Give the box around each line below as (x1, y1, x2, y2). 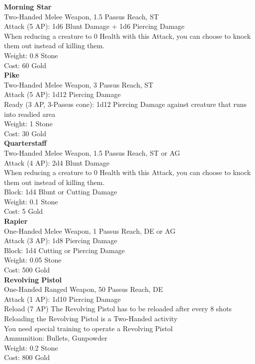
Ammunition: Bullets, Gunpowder (4, 333, 107, 343)
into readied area (4, 108, 56, 119)
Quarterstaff (4, 138, 47, 148)
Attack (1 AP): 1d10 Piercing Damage (4, 293, 121, 304)
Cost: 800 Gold (4, 352, 50, 363)
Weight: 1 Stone (4, 118, 53, 129)
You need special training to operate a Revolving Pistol (4, 323, 173, 333)
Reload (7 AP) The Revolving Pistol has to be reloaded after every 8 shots (4, 303, 232, 314)
